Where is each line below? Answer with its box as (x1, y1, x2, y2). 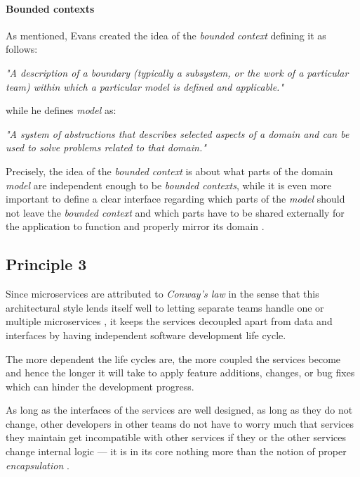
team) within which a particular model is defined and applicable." (6, 79, 284, 94)
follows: (6, 42, 38, 56)
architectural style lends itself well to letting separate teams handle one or (6, 300, 324, 314)
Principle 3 (6, 253, 87, 275)
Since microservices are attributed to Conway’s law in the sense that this (6, 286, 319, 301)
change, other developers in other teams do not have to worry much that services (6, 416, 354, 431)
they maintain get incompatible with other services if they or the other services (6, 430, 347, 445)
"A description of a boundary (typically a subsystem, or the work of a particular (6, 65, 349, 79)
